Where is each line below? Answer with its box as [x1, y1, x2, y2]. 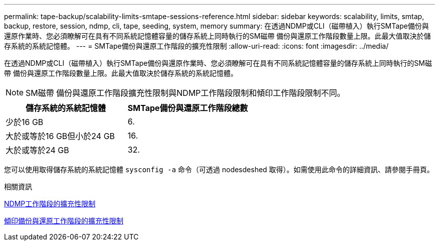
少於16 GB [6, 117, 44, 127]
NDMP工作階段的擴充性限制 [4, 199, 96, 208]
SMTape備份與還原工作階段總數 [127, 103, 248, 113]
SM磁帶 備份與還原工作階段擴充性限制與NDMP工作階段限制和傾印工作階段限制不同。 [26, 88, 345, 98]
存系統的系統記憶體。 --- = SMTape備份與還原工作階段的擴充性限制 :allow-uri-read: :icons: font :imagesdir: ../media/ [4, 42, 389, 50]
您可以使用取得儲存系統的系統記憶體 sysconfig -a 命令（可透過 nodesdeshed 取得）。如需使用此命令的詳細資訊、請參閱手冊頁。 [4, 165, 434, 174]
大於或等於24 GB [6, 145, 69, 155]
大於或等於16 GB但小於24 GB [6, 131, 115, 141]
